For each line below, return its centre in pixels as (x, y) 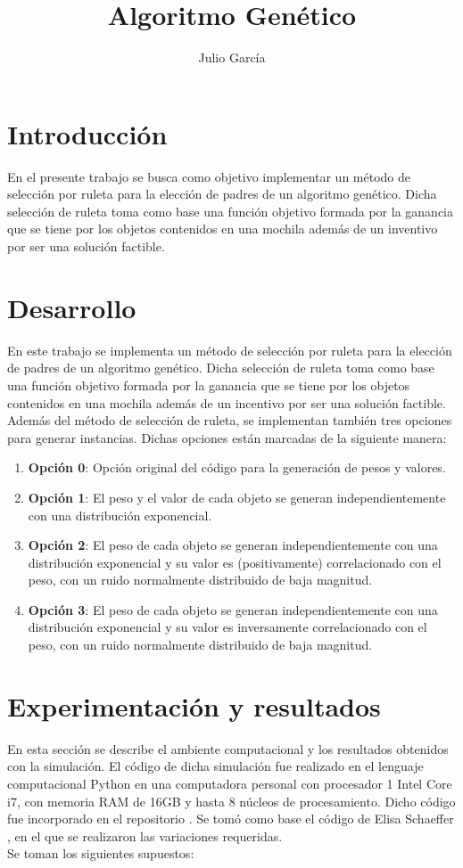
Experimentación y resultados (194, 705)
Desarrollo (72, 307)
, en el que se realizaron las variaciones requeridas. (145, 835)
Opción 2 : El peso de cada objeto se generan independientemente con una (233, 545)
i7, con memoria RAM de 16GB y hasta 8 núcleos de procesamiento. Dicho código (231, 801)
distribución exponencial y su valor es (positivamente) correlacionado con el (235, 562)
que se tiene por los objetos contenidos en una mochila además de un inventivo (223, 229)
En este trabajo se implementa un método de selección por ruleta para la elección (230, 350)
